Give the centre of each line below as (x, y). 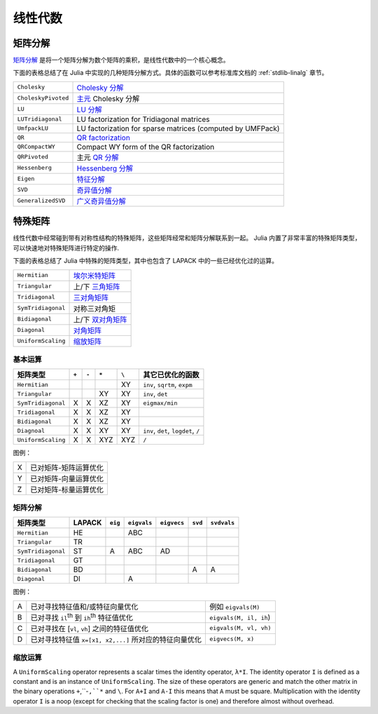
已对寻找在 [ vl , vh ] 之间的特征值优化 (89, 628)
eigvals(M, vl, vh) (240, 628)
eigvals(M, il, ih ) (240, 617)
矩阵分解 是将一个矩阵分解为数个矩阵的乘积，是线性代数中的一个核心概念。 (121, 60)
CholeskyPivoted (43, 98)
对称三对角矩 (94, 309)
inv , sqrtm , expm (168, 384)
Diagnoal (31, 430)
